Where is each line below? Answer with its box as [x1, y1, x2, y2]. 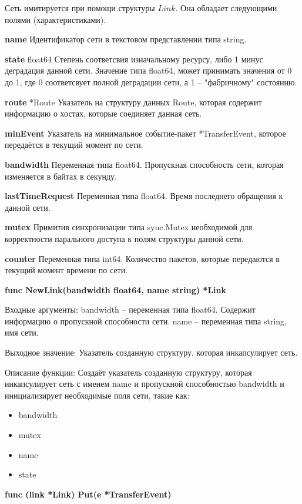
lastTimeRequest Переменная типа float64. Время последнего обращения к [5, 190, 283, 202]
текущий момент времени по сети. [5, 264, 128, 276]
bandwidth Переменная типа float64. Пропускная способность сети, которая [5, 158, 284, 170]
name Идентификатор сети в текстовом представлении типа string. [5, 33, 247, 45]
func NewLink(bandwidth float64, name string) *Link [5, 283, 226, 296]
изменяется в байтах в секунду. [5, 170, 117, 182]
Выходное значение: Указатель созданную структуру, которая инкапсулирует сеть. [5, 346, 298, 359]
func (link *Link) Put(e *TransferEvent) [5, 488, 172, 500]
